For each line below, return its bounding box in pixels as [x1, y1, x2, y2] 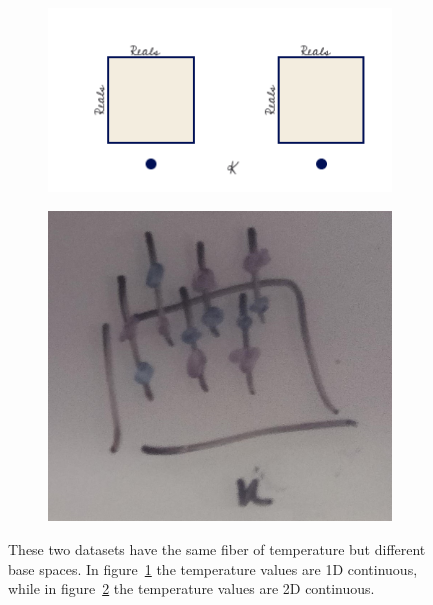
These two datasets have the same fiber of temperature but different [8, 538, 426, 559]
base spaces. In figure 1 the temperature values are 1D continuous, [8, 558, 418, 579]
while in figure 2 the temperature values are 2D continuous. [8, 578, 375, 599]
